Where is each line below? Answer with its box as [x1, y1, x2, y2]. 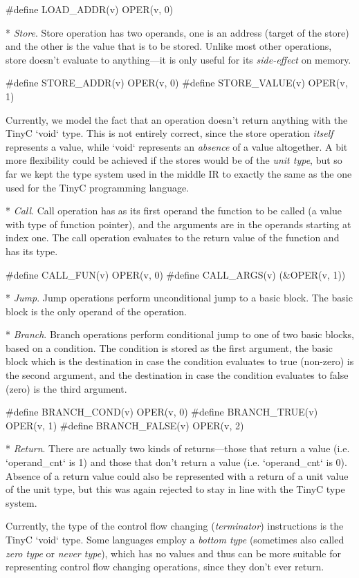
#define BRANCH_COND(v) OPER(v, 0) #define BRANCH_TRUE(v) [6, 404, 318, 419]
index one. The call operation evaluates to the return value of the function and [6, 230, 340, 245]
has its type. [6, 243, 58, 258]
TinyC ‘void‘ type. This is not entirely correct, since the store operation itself [6, 126, 333, 140]
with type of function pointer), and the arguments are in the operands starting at [6, 216, 351, 231]
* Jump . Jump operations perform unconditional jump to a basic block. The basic [6, 290, 353, 305]
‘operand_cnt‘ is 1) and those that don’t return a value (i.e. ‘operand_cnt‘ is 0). [6, 455, 347, 469]
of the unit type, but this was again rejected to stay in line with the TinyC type [6, 482, 345, 496]
